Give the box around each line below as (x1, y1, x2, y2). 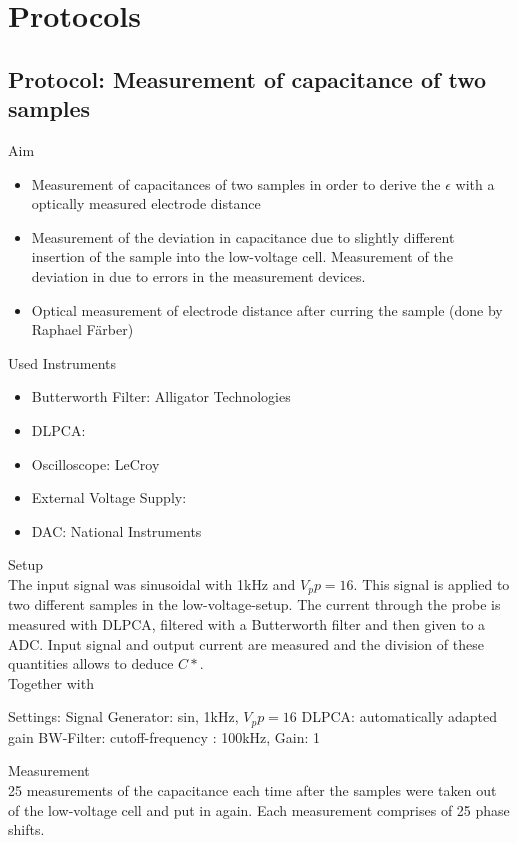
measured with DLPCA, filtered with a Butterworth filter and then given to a (8, 613, 486, 634)
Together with (8, 672, 94, 693)
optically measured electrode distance (31, 193, 261, 214)
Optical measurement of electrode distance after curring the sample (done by (31, 299, 503, 320)
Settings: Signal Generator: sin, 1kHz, (8, 706, 239, 727)
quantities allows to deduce (8, 653, 174, 674)
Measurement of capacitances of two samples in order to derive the (31, 173, 441, 194)
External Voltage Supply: (31, 487, 187, 508)
